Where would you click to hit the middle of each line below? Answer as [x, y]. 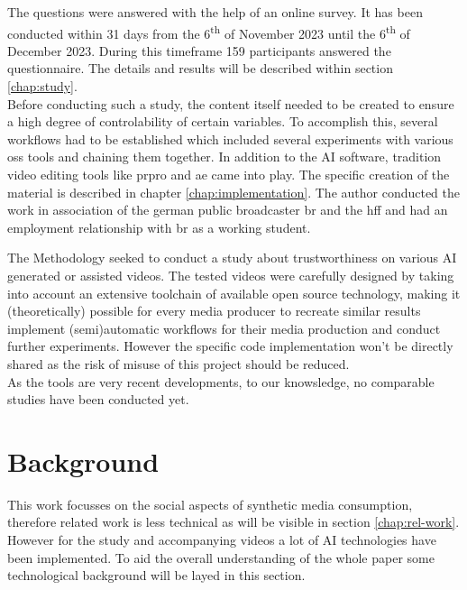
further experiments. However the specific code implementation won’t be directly [230, 346]
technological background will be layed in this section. [156, 575]
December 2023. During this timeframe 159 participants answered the [199, 50]
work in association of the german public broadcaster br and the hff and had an [228, 210]
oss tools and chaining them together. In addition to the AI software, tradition [224, 157]
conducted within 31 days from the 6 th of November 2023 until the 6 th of [209, 32]
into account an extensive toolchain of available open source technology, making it [234, 293]
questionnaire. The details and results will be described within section [200, 68]
